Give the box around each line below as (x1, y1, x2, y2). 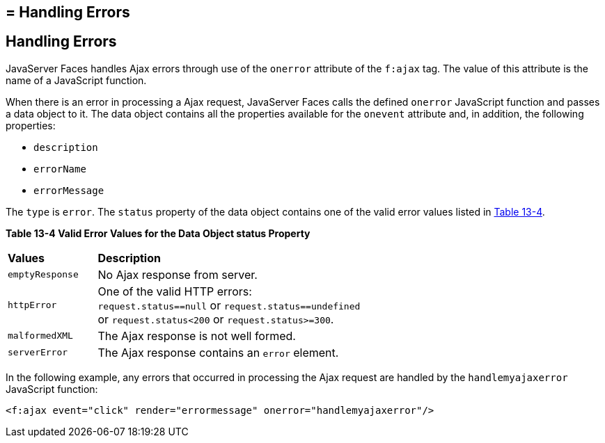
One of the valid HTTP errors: (97, 284, 252, 298)
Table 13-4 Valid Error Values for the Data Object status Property (6, 227, 311, 239)
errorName (33, 163, 86, 175)
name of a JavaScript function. (6, 74, 147, 86)
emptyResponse (8, 269, 79, 280)
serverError (8, 347, 68, 358)
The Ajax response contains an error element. (97, 345, 339, 360)
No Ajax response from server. (97, 267, 258, 282)
